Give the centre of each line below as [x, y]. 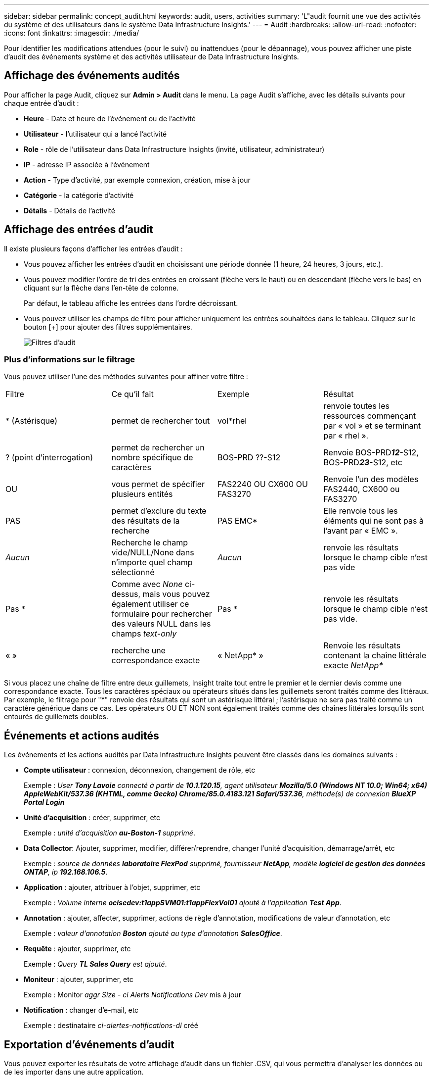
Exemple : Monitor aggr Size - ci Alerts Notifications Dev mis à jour [132, 995]
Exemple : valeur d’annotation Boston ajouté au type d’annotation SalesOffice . [153, 933]
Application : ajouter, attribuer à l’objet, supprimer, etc [112, 887]
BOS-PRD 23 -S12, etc [363, 463]
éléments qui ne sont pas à [373, 521]
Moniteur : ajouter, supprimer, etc [79, 980]
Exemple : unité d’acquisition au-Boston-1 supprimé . [109, 833]
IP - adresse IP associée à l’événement [87, 164]
